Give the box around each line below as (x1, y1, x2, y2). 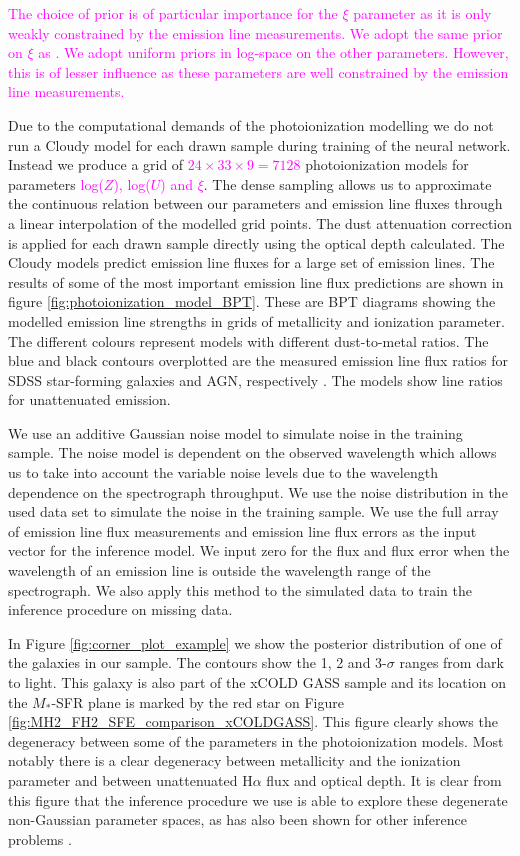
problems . (8, 828, 72, 849)
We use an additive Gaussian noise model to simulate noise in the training (8, 422, 463, 443)
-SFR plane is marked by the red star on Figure (51, 691, 344, 712)
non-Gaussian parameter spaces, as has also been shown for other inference (8, 809, 467, 830)
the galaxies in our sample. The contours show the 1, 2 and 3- (8, 652, 387, 673)
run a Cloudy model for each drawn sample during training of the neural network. (8, 134, 511, 155)
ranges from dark (399, 652, 504, 673)
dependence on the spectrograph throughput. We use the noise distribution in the (8, 481, 508, 502)
